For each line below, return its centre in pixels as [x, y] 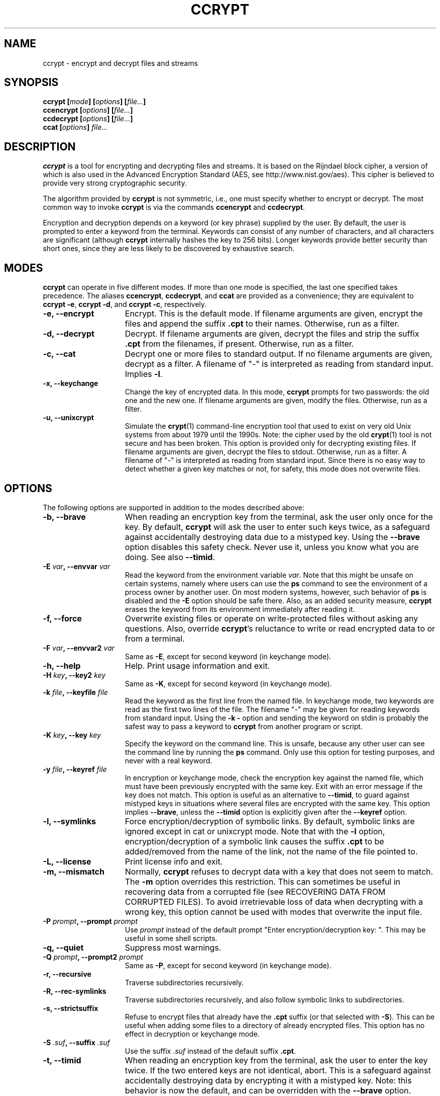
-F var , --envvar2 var [79, 648]
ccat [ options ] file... [75, 127]
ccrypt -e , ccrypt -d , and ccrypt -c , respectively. [125, 304]
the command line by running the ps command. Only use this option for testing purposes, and [280, 752]
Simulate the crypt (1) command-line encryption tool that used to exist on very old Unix [268, 426]
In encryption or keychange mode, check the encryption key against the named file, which [274, 777]
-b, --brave [64, 517]
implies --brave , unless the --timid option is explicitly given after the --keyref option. [266, 812]
